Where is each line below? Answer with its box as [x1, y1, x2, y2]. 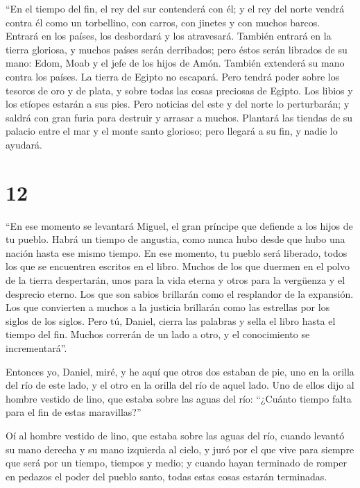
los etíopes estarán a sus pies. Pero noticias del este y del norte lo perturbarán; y [6, 96, 350, 111]
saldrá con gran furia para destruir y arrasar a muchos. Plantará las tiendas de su [6, 110, 353, 124]
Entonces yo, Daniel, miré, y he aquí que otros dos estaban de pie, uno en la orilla [6, 364, 354, 378]
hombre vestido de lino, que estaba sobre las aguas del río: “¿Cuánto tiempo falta [6, 391, 352, 405]
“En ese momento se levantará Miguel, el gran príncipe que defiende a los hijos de [6, 218, 353, 233]
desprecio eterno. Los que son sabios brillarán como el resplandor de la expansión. [6, 286, 354, 301]
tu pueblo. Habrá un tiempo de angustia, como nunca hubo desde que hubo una [6, 232, 345, 246]
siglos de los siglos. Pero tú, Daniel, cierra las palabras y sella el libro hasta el [6, 313, 336, 328]
